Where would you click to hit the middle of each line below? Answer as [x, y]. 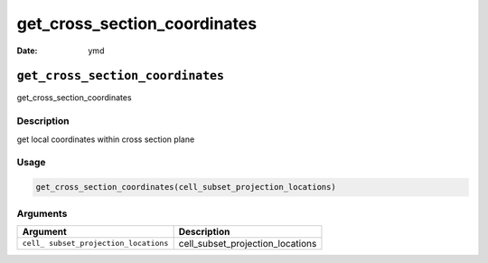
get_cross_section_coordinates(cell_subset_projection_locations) [186, 187]
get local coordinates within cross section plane [106, 139]
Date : [27, 51]
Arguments [42, 213]
